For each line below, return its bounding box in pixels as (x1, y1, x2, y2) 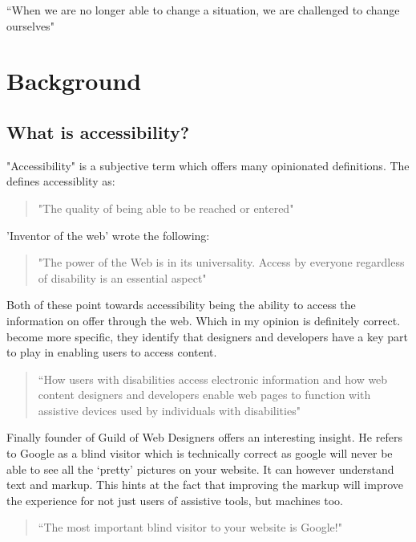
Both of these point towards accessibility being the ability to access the (6, 296, 356, 313)
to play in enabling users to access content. (6, 344, 217, 361)
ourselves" (6, 17, 55, 34)
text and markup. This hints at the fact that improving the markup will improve (6, 476, 404, 493)
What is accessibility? (6, 119, 190, 144)
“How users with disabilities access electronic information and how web (38, 370, 388, 387)
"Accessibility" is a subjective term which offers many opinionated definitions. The (6, 157, 410, 173)
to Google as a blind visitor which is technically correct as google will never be (6, 445, 393, 462)
